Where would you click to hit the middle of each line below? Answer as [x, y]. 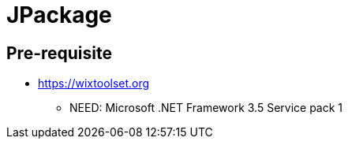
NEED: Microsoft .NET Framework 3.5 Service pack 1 [206, 108]
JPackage [59, 15]
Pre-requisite [59, 53]
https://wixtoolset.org [94, 84]
